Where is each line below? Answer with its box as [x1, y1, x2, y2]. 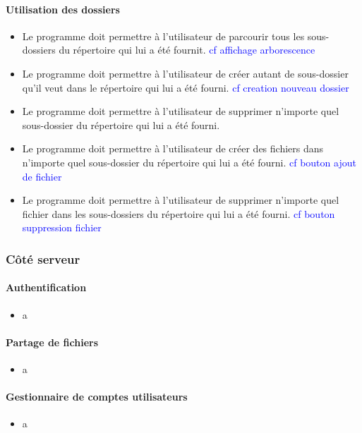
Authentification [6, 280, 87, 295]
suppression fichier [22, 220, 102, 235]
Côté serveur [6, 250, 80, 267]
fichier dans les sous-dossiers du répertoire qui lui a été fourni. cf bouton [22, 206, 335, 221]
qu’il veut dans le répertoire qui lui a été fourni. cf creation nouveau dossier [22, 80, 349, 94]
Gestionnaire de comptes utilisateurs [6, 389, 188, 404]
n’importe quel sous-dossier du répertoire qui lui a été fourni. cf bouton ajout [22, 154, 356, 169]
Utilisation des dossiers [6, 1, 120, 16]
